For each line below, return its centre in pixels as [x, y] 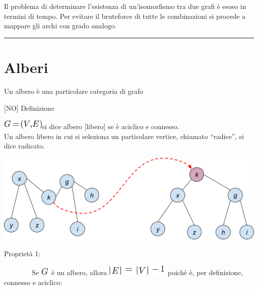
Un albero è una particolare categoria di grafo [74, 91]
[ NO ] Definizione [29, 108]
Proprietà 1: [22, 253]
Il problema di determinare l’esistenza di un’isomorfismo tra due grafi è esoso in [125, 6]
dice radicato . [25, 146]
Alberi [26, 67]
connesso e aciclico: [33, 282]
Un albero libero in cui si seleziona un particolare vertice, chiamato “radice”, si [124, 136]
